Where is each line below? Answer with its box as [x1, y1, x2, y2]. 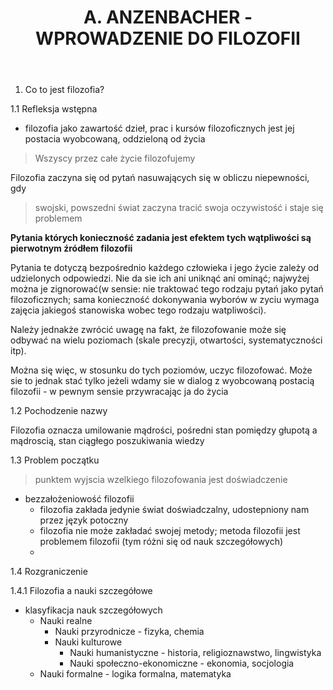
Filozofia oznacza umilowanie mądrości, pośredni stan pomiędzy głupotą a [10, 424, 318, 436]
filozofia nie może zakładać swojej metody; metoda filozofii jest [39, 525, 301, 537]
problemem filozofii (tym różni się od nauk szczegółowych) [39, 536, 284, 548]
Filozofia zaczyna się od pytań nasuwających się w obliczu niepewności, [10, 172, 310, 184]
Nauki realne [39, 615, 93, 627]
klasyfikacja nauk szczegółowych [24, 604, 163, 616]
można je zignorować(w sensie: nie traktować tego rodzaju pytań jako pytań [10, 283, 324, 295]
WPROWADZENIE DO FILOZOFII [35, 27, 301, 50]
